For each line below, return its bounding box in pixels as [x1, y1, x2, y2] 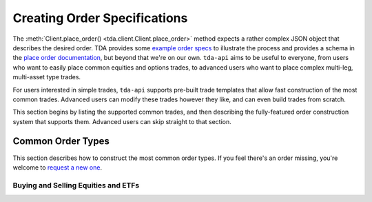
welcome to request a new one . [12, 163, 103, 172]
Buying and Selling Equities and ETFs [12, 180, 140, 190]
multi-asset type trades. [12, 73, 81, 81]
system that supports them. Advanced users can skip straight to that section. [12, 117, 232, 125]
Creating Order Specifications [12, 10, 188, 26]
